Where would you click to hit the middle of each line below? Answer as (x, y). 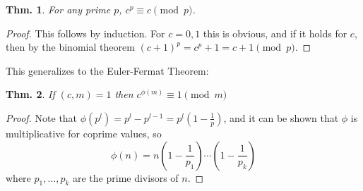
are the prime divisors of (126, 177)
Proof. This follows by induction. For (85, 33)
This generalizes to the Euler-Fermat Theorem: (107, 70)
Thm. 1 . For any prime (58, 9)
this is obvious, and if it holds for (275, 33)
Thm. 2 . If (30, 94)
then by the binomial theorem (70, 47)
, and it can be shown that (281, 117)
